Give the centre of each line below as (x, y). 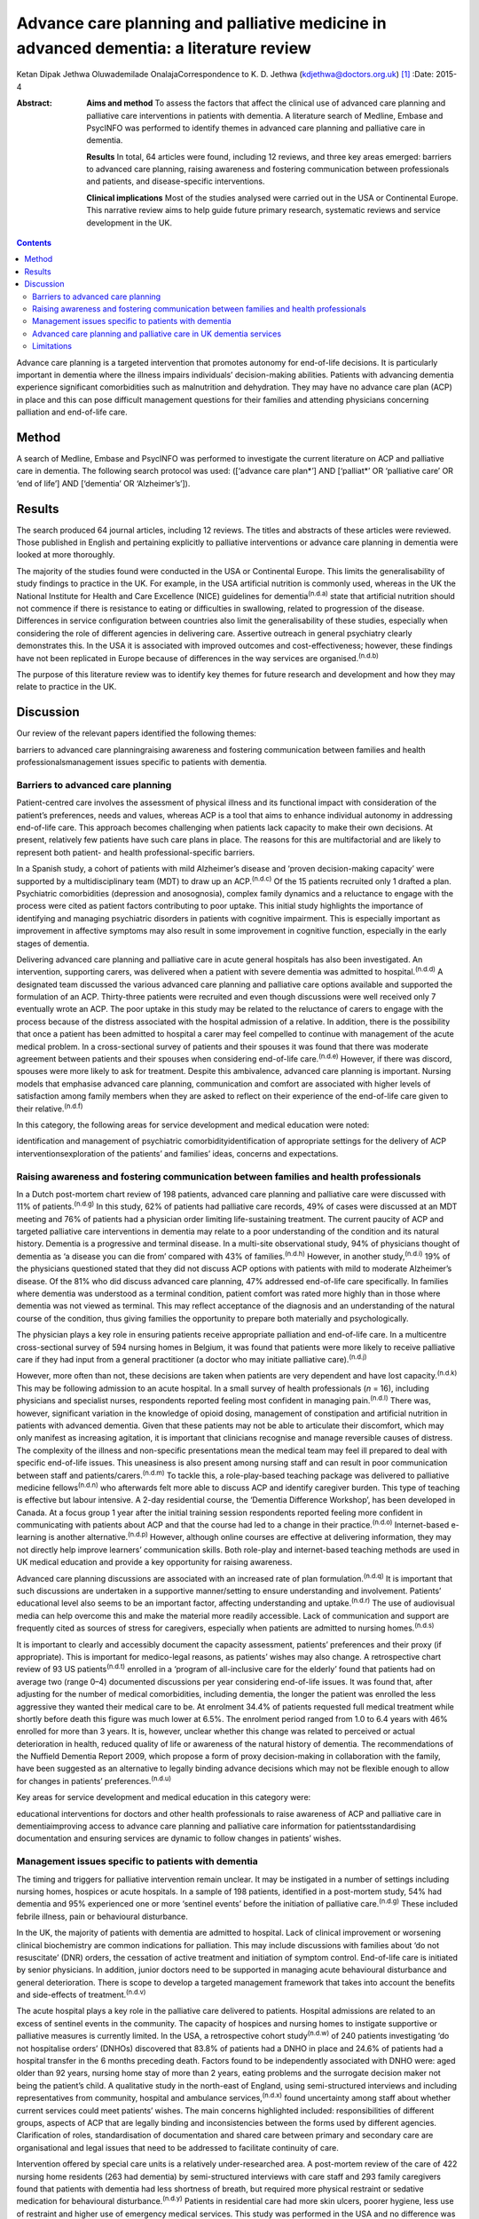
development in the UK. (130, 223)
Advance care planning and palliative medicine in (201, 23)
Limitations (52, 346)
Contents (34, 243)
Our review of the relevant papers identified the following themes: (137, 733)
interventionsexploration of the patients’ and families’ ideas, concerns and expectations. (177, 1153)
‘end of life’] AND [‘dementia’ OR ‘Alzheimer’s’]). (103, 483)
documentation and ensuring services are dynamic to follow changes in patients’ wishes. (179, 1838)
